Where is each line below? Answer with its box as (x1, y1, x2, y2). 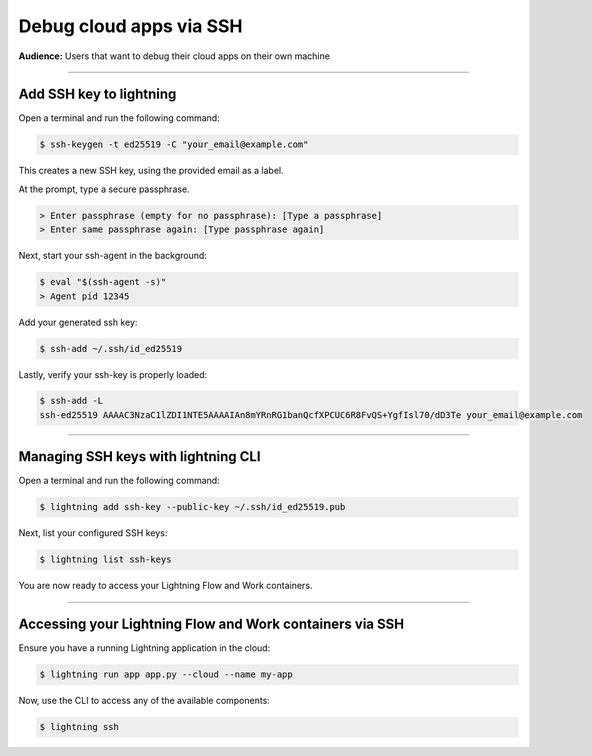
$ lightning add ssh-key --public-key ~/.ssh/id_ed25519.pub (39, 501, 346, 513)
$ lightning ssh (39, 721, 120, 733)
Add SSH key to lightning (18, 86, 177, 103)
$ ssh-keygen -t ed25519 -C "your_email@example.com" (39, 139, 309, 150)
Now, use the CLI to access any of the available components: (18, 695, 270, 707)
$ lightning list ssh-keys (39, 554, 172, 565)
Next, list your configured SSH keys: (18, 527, 168, 539)
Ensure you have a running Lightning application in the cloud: (18, 642, 271, 654)
